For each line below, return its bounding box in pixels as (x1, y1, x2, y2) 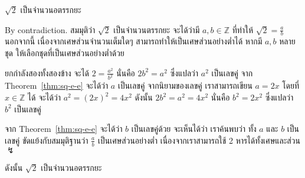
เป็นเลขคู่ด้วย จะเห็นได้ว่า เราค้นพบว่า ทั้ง (131, 122, 257, 135)
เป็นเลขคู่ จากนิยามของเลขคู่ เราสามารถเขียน (117, 79, 252, 92)
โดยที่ (282, 79, 300, 92)
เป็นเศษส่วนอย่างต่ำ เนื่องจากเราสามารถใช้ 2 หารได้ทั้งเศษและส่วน (97, 134, 300, 146)
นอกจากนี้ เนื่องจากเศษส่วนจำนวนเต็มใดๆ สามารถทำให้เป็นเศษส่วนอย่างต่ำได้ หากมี (5, 35, 263, 47)
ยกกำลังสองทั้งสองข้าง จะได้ (5, 66, 90, 79)
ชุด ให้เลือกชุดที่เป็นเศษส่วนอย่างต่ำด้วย (5, 47, 124, 59)
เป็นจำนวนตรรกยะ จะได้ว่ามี (113, 23, 200, 35)
